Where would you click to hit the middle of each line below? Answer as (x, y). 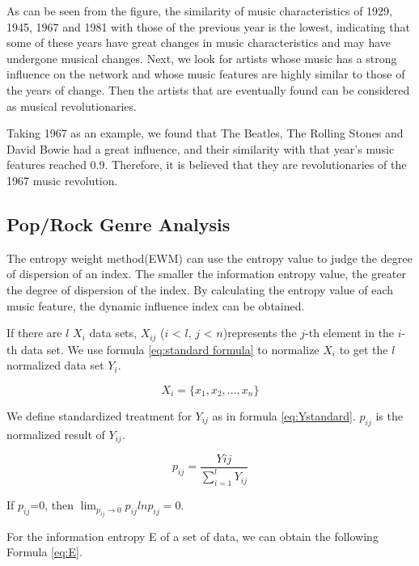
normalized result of (56, 434)
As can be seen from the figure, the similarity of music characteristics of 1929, (199, 11)
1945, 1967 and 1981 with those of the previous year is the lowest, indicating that (208, 26)
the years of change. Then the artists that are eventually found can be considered (208, 89)
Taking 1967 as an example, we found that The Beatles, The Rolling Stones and (205, 133)
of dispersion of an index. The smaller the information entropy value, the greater (206, 274)
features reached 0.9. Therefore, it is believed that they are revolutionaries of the (207, 165)
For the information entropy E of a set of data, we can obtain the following (193, 536)
